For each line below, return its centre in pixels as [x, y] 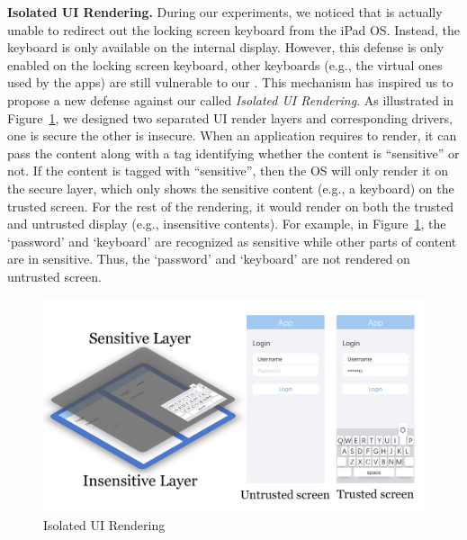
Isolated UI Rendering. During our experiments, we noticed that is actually [225, 12]
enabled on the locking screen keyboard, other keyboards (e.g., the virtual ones [225, 64]
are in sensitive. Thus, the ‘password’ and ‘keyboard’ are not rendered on [209, 259]
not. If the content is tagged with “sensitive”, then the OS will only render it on [228, 171]
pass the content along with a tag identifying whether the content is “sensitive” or [233, 153]
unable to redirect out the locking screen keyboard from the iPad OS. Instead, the [234, 29]
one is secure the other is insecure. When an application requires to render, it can [232, 135]
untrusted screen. [54, 276]
